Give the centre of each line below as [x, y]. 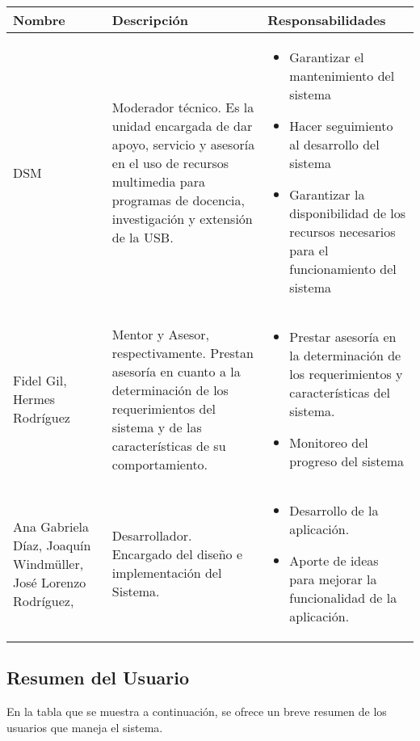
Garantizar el [327, 57]
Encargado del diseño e [177, 554]
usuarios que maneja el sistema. [85, 727]
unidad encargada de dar [182, 126]
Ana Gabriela [51, 526]
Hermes [34, 399]
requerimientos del [164, 408]
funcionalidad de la [343, 598]
